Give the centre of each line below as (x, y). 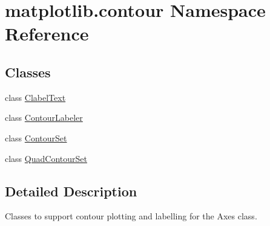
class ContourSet (36, 137)
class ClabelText (35, 97)
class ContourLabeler (44, 118)
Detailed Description (71, 191)
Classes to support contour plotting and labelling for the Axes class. (131, 216)
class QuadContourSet (46, 158)
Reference (47, 34)
